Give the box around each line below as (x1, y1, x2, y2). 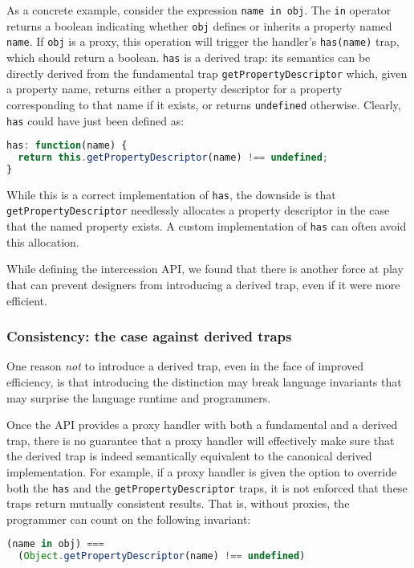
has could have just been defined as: (6, 112, 185, 129)
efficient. (6, 292, 47, 309)
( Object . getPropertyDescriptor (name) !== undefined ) (18, 550, 306, 562)
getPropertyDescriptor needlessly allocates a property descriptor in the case (6, 202, 390, 219)
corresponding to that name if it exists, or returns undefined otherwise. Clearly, (6, 96, 401, 112)
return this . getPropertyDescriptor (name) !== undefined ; (18, 152, 328, 164)
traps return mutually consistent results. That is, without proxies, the (6, 495, 350, 512)
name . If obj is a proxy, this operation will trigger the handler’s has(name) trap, (6, 33, 400, 50)
